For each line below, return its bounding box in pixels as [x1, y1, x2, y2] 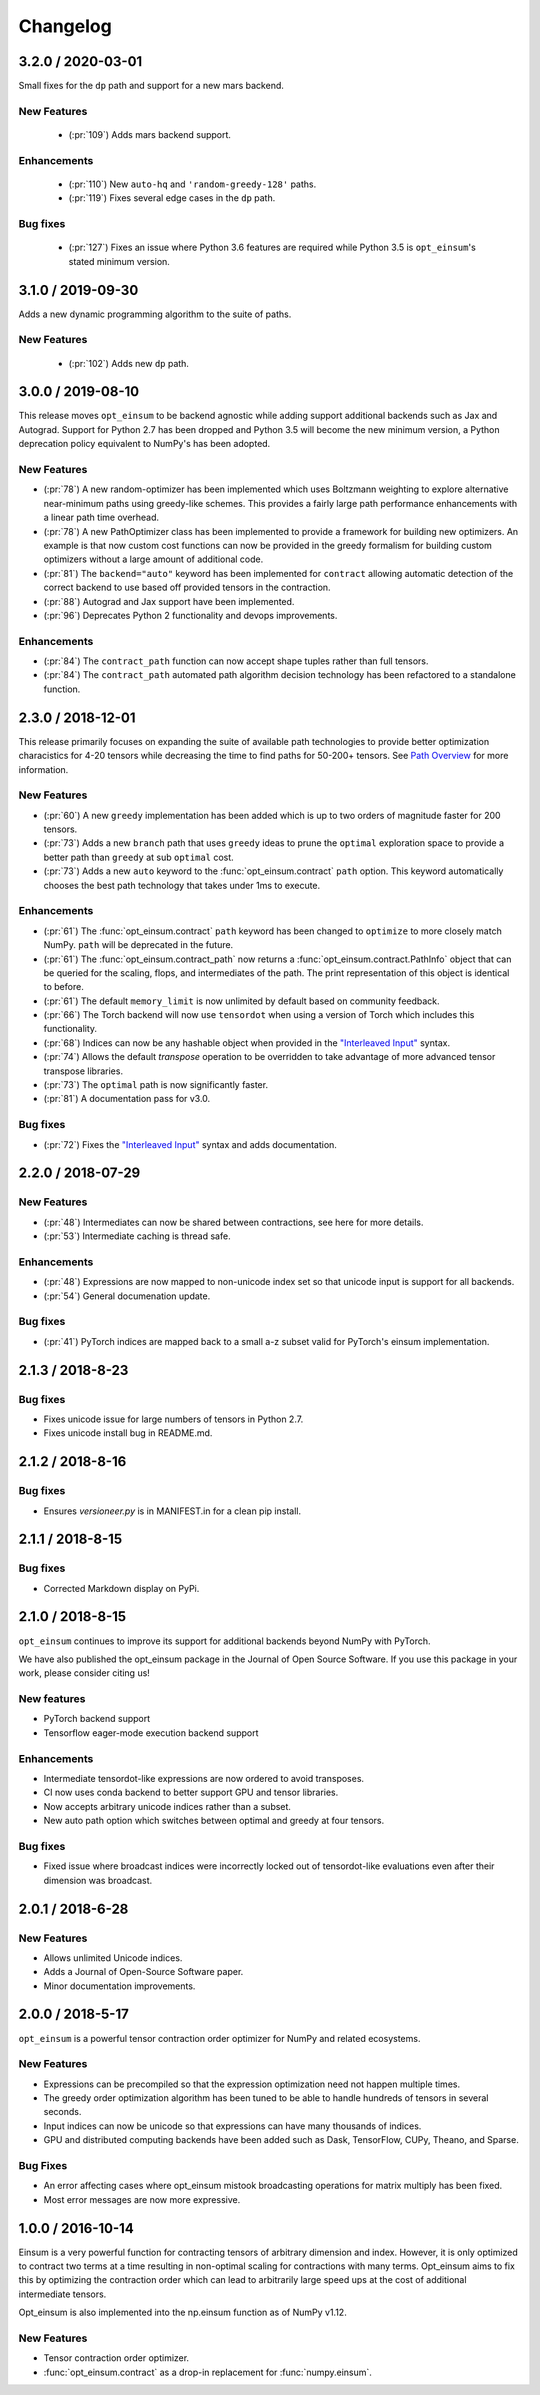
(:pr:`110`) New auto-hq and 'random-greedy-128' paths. [68, 178, 317, 190]
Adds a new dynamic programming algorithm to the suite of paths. [18, 308, 292, 320]
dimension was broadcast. [43, 1874, 153, 1886]
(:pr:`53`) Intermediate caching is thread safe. [43, 1230, 231, 1242]
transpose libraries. [43, 1065, 124, 1077]
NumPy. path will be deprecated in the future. [43, 939, 234, 951]
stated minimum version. [68, 255, 170, 267]
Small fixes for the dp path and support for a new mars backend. [18, 80, 285, 92]
